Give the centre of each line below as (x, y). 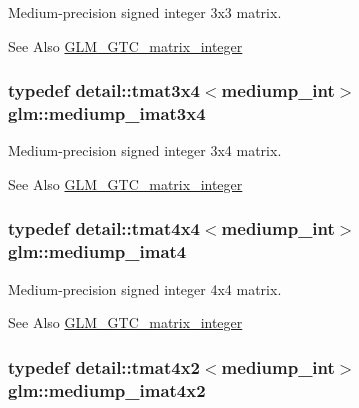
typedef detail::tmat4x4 (104, 228)
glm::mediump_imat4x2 (107, 389)
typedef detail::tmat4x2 (104, 366)
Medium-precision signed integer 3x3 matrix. (145, 12)
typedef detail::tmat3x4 (104, 90)
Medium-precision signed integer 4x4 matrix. (145, 288)
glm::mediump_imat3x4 (107, 113)
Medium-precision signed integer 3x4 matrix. (145, 150)
